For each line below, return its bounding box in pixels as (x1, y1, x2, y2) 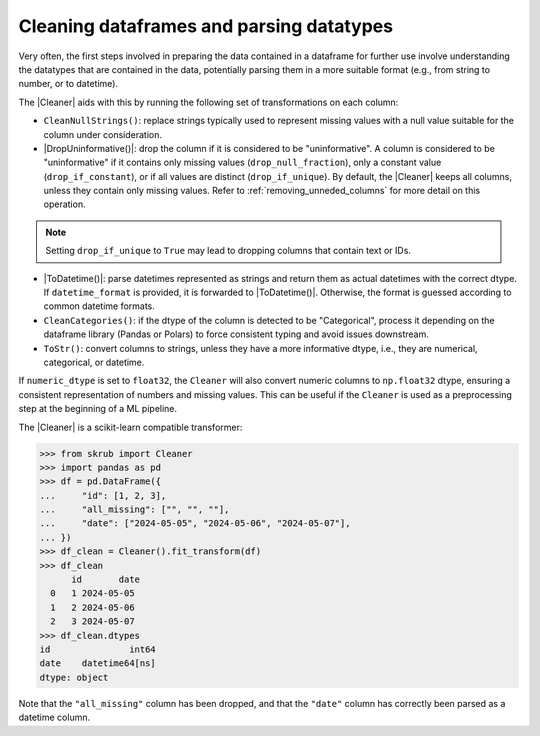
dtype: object (39, 671, 109, 683)
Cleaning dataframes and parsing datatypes (18, 15, 394, 37)
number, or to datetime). (18, 78, 119, 90)
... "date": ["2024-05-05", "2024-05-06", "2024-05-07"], (39, 518, 351, 529)
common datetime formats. (43, 300, 155, 312)
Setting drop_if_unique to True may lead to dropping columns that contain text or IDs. (45, 245, 412, 257)
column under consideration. (43, 128, 163, 140)
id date (71, 574, 140, 585)
